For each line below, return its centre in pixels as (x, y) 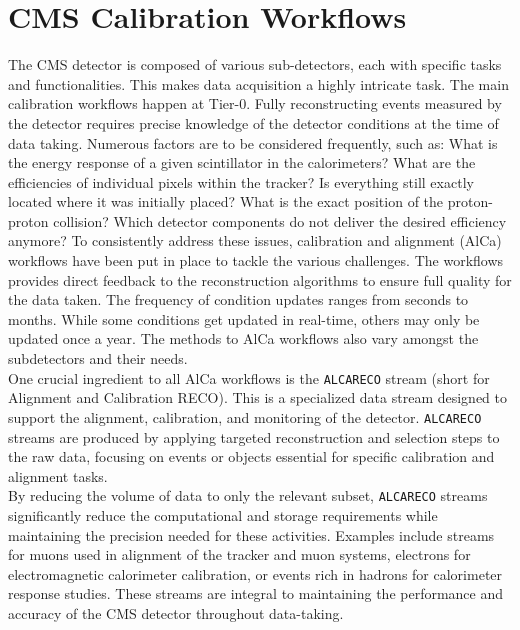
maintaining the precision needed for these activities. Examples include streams (251, 534)
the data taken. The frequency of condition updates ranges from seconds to (238, 299)
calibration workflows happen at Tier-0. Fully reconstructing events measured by (255, 103)
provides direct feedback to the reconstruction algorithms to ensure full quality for (260, 279)
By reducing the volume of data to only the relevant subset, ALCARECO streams (248, 495)
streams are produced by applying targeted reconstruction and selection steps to (254, 436)
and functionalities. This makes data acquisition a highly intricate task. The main (258, 83)
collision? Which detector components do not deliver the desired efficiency (280, 220)
